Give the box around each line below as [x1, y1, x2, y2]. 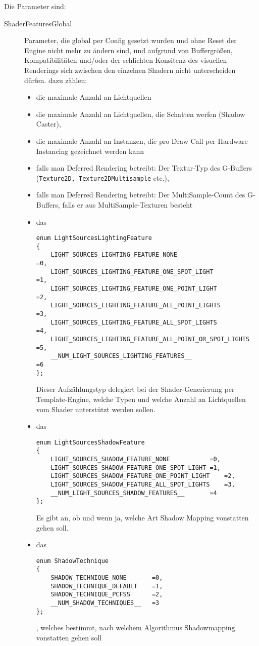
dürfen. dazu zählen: [24, 74, 87, 85]
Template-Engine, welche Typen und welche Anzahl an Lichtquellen [36, 393, 246, 404]
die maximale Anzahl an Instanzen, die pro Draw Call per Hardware [36, 135, 248, 146]
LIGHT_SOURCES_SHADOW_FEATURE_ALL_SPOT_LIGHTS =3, [50, 480, 235, 488]
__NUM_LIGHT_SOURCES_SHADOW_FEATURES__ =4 [50, 489, 217, 497]
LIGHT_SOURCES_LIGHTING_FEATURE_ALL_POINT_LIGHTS [50, 302, 221, 309]
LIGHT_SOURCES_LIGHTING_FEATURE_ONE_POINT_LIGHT [50, 285, 217, 293]
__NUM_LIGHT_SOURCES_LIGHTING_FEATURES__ [50, 352, 192, 360]
